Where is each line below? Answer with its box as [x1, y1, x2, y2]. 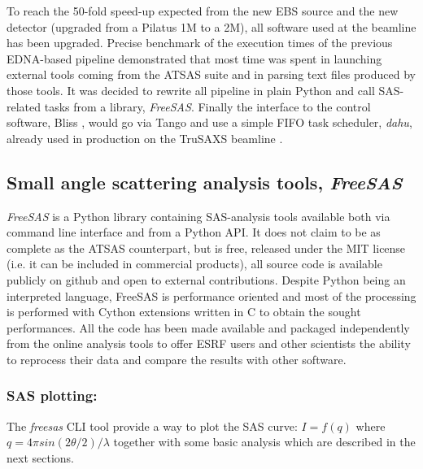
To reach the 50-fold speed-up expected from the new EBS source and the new [7, 2, 399, 19]
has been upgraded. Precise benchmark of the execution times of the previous [7, 34, 393, 51]
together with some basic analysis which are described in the [113, 433, 416, 450]
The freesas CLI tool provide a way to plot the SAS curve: [7, 417, 298, 434]
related [7, 98, 41, 115]
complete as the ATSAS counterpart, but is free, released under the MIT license [7, 239, 406, 256]
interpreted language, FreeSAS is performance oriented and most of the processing [7, 287, 416, 304]
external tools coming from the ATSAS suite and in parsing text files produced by [7, 66, 416, 83]
